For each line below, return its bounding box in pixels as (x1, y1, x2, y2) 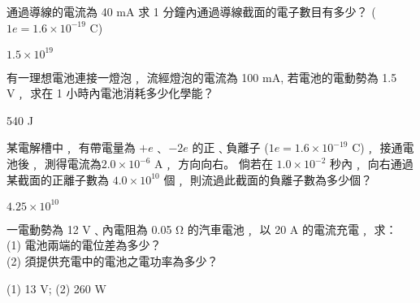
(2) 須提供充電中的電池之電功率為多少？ (6, 252, 219, 269)
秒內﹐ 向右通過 (330, 155, 414, 172)
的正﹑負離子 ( (192, 139, 269, 156)
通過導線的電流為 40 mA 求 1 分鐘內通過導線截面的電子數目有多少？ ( (6, 3, 376, 19)
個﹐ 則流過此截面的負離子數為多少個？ (163, 171, 373, 188)
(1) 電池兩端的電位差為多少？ (6, 236, 162, 253)
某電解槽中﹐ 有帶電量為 (6, 139, 136, 156)
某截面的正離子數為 (6, 171, 109, 188)
